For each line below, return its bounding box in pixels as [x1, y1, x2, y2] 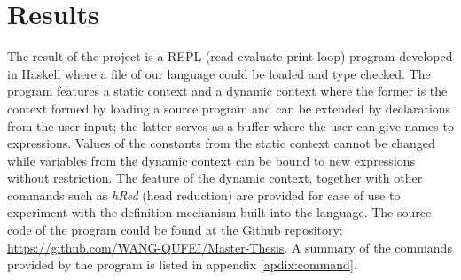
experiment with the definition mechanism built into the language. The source [7, 203, 432, 222]
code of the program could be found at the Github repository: [7, 221, 343, 239]
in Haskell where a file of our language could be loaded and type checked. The [7, 64, 431, 82]
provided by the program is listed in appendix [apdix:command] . [7, 255, 357, 274]
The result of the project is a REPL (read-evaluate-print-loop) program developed [7, 47, 453, 66]
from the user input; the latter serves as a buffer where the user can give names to [7, 116, 454, 135]
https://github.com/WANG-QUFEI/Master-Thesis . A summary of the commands [7, 237, 452, 256]
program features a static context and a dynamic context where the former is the [7, 82, 448, 100]
